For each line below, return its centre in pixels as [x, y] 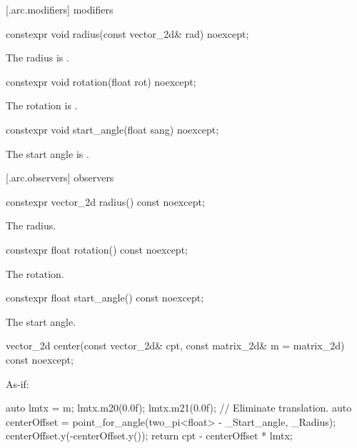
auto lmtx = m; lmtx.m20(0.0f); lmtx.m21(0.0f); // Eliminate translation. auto [179, 408]
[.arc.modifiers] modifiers [60, 9]
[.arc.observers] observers [60, 178]
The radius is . [37, 58]
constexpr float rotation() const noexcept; [97, 249]
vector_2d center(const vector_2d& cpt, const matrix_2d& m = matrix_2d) [175, 345]
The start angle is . [47, 153]
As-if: [17, 383]
